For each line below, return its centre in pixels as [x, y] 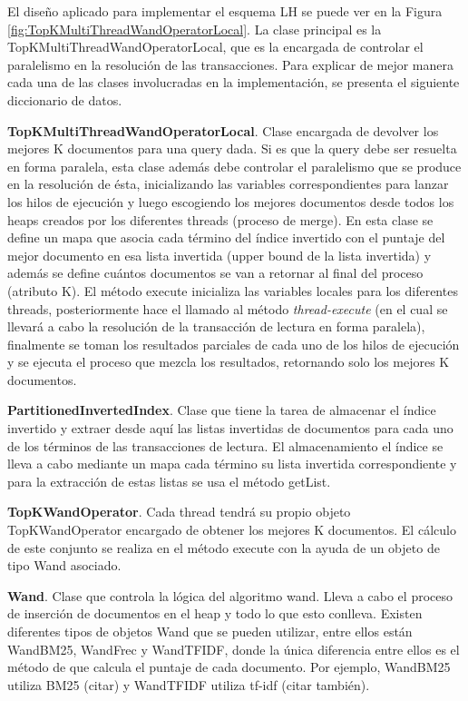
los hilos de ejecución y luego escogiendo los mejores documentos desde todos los [231, 201]
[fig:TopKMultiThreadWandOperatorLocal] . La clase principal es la [195, 29]
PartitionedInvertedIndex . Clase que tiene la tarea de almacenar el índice [222, 410]
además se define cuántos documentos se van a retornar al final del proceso [215, 273]
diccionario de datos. [65, 99]
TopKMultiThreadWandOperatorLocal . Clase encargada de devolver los [223, 130]
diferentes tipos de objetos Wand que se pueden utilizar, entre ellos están [210, 631]
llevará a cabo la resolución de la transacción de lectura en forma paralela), [216, 326]
